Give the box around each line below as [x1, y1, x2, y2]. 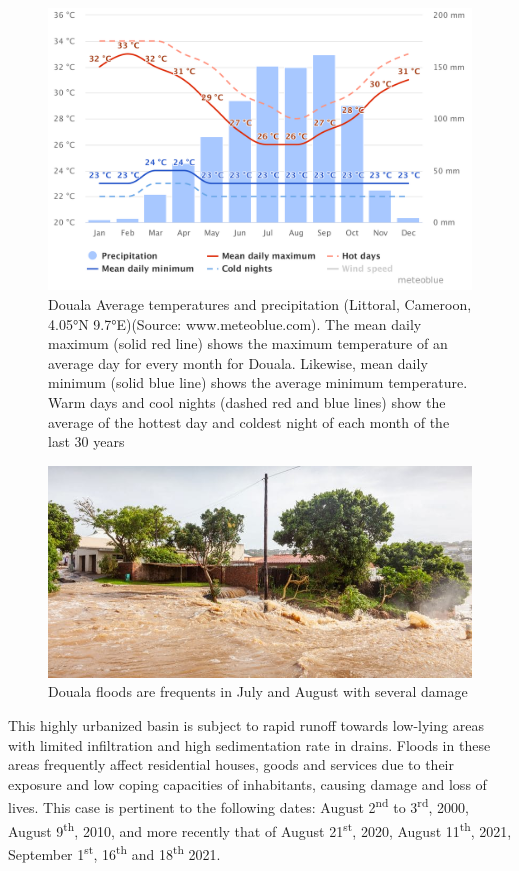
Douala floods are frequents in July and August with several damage [48, 681, 468, 702]
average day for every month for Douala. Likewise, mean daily [48, 352, 428, 373]
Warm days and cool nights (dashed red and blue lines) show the [48, 391, 446, 412]
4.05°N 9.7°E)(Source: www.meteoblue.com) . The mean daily [48, 313, 422, 334]
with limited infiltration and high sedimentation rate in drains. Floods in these [8, 734, 491, 755]
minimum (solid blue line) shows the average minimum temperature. [48, 372, 468, 393]
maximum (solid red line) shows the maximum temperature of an [48, 333, 448, 354]
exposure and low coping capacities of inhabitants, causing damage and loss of [8, 773, 487, 794]
